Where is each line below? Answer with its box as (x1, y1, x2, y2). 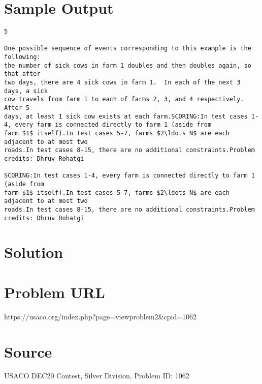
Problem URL (4, 281, 105, 302)
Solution (4, 242, 63, 262)
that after (4, 70, 41, 78)
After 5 (4, 104, 30, 112)
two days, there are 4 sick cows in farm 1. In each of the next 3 (4, 79, 241, 86)
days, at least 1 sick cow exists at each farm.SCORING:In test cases (4, 112, 248, 120)
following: (4, 53, 41, 61)
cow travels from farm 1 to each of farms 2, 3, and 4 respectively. (4, 96, 244, 103)
